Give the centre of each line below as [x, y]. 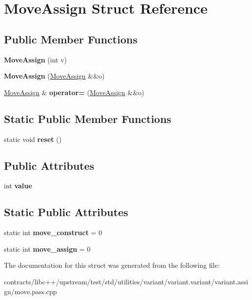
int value [18, 186]
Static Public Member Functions [88, 118]
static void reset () [33, 139]
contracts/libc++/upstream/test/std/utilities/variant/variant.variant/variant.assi [126, 281]
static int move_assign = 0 [47, 249]
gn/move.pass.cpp [30, 291]
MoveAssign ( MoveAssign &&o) [54, 76]
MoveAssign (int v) [36, 59]
